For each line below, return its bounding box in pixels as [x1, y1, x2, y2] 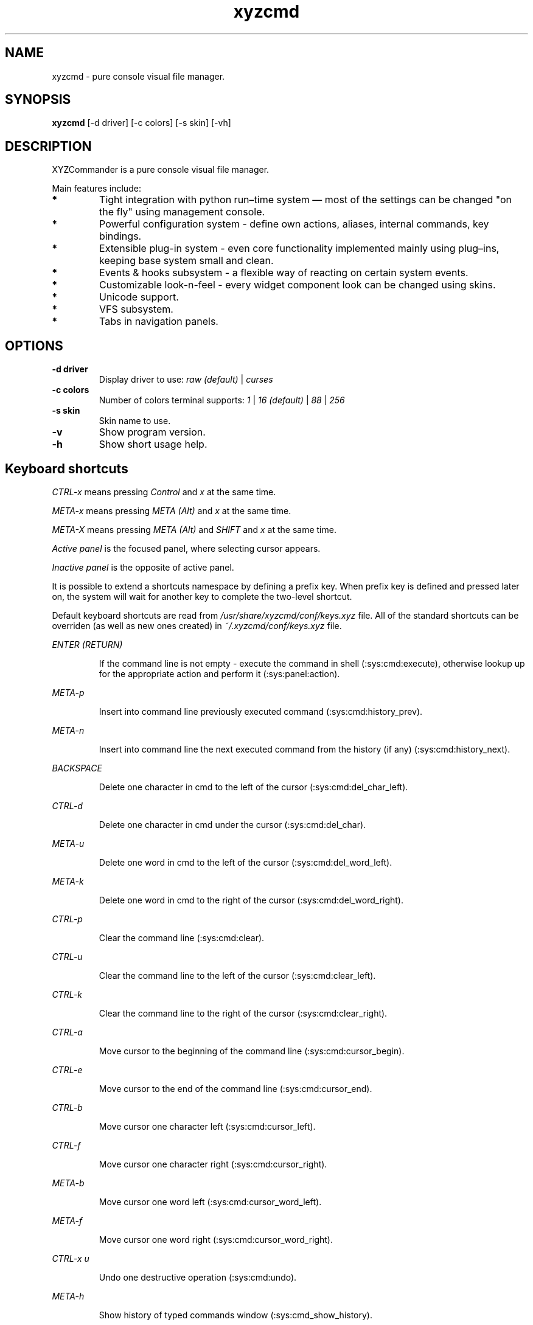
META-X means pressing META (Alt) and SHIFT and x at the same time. [52, 524, 336, 535]
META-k [52, 875, 84, 886]
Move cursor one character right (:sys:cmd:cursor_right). [99, 1158, 327, 1169]
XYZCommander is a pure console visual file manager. [52, 164, 270, 175]
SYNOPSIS [5, 92, 71, 108]
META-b [52, 1177, 85, 1188]
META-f [52, 1215, 83, 1226]
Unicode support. [99, 291, 179, 304]
